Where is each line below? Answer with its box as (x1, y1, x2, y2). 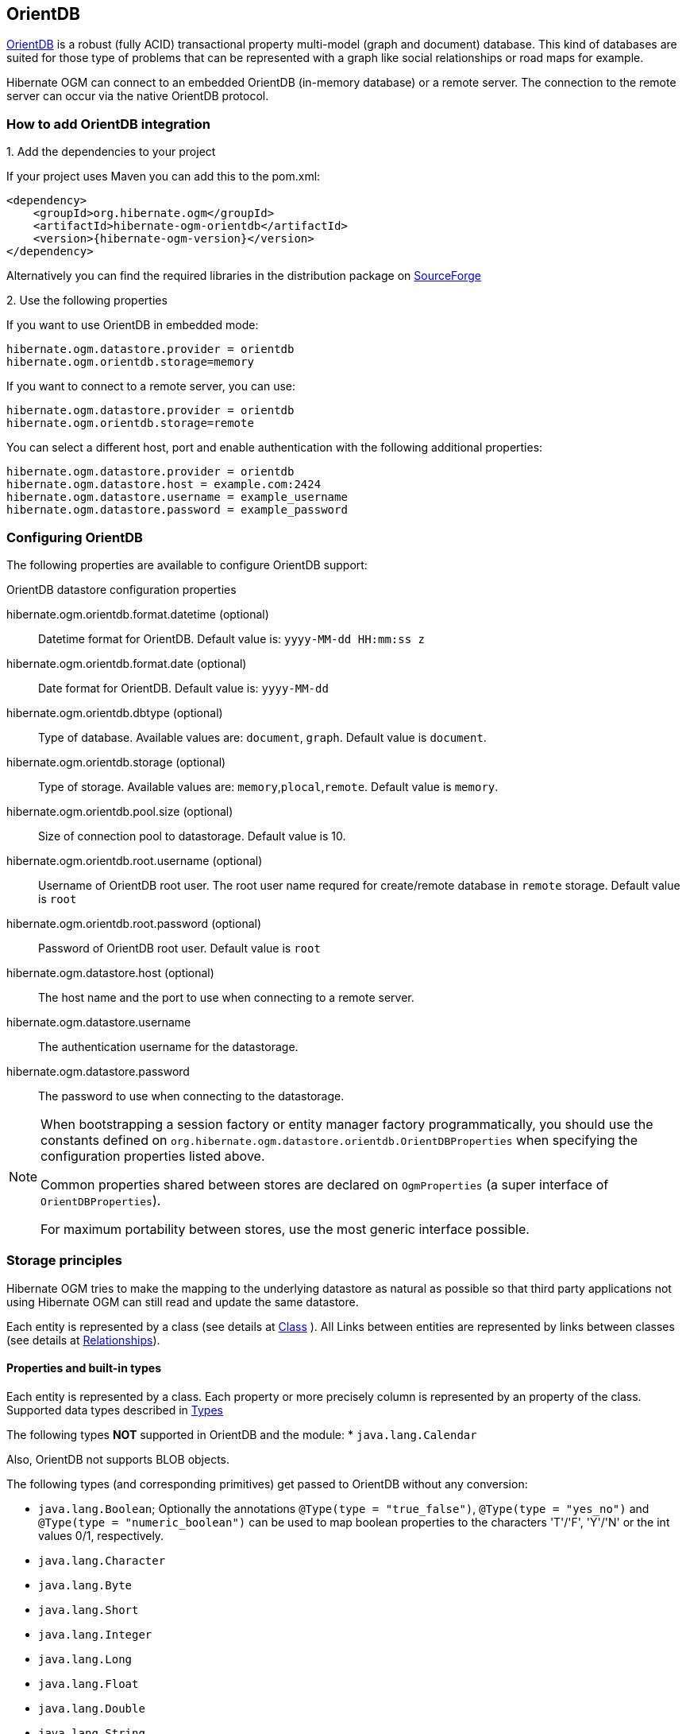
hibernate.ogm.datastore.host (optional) (6, 965, 214, 979)
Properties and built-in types (6, 1361, 162, 1375)
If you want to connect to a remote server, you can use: (6, 379, 295, 394)
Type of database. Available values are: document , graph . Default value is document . (38, 730, 487, 744)
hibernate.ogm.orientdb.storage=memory (6, 355, 254, 369)
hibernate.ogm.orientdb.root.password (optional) (6, 916, 262, 930)
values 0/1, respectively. (38, 1528, 164, 1542)
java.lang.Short (38, 1603, 139, 1616)
